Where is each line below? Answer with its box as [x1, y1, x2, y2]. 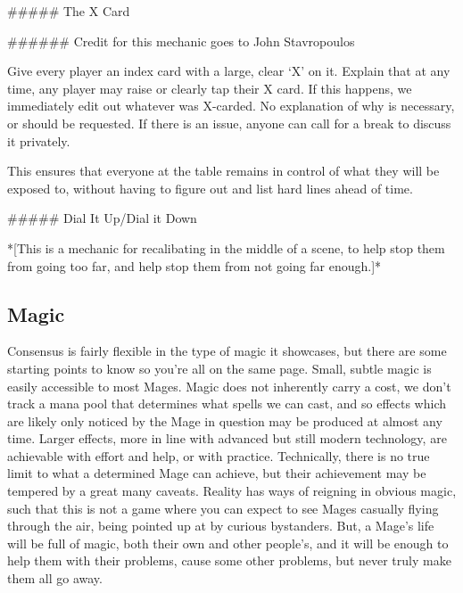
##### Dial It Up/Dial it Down [7, 209, 197, 227]
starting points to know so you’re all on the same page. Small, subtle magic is [7, 358, 432, 377]
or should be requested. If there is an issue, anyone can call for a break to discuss [7, 113, 451, 132]
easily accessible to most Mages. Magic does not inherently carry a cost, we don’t [7, 376, 451, 395]
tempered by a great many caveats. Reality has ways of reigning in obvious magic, [7, 482, 457, 500]
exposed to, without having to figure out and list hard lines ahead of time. [7, 178, 413, 197]
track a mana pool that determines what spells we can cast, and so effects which [7, 394, 447, 413]
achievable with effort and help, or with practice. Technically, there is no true [7, 446, 430, 465]
